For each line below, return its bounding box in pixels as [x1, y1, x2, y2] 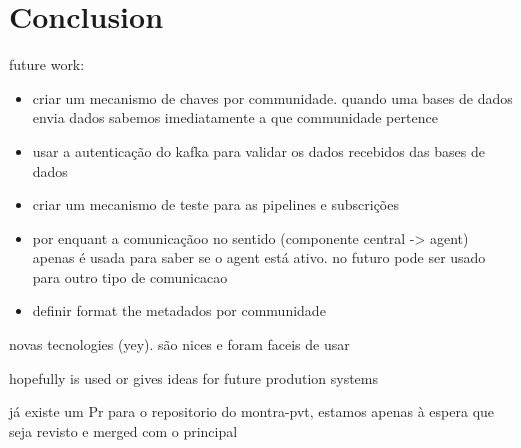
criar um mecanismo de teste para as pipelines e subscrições [32, 194, 399, 215]
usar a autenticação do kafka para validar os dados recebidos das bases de [32, 140, 485, 161]
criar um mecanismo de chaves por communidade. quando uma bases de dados [32, 87, 513, 108]
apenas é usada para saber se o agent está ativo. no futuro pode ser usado [32, 247, 486, 268]
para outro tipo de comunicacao [32, 266, 228, 287]
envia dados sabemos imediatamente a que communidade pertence [32, 107, 438, 128]
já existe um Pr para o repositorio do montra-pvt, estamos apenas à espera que [9, 401, 495, 422]
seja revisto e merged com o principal [9, 420, 238, 441]
